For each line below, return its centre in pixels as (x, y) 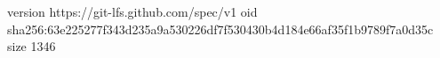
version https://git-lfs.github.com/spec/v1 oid (132, 11)
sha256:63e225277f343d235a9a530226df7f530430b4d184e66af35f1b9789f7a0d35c (220, 29)
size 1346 (32, 46)
